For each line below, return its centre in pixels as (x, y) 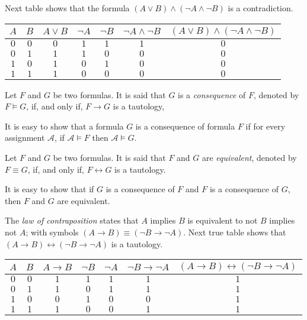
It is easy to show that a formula (64, 126)
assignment (25, 138)
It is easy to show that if (49, 189)
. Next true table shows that (235, 232)
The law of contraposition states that (72, 220)
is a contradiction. (260, 8)
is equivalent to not (223, 220)
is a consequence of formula (185, 126)
